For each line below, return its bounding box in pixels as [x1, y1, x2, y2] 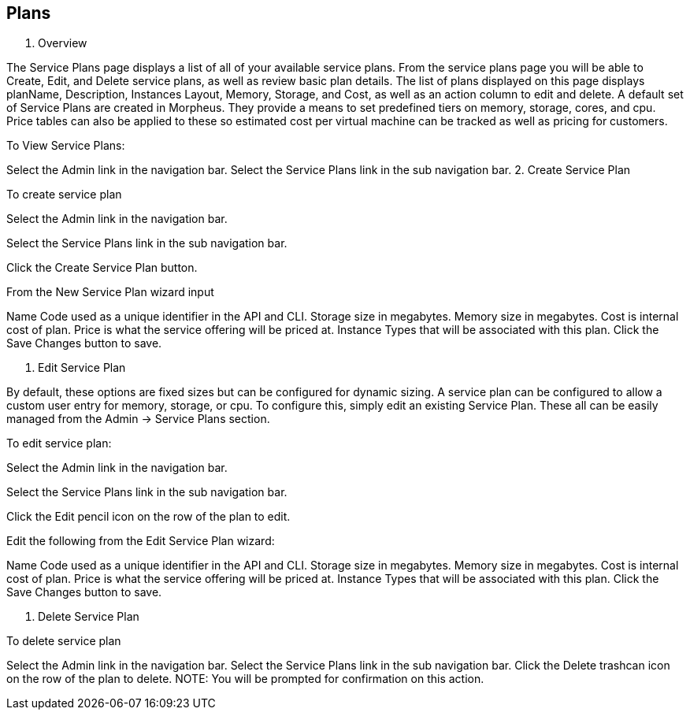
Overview [38, 36, 87, 50]
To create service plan [6, 187, 122, 202]
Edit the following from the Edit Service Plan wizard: [6, 534, 275, 548]
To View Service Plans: [6, 139, 125, 153]
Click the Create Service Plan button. [6, 261, 198, 275]
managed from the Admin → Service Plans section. [6, 412, 270, 426]
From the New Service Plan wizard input [6, 285, 214, 299]
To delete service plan [6, 634, 121, 648]
